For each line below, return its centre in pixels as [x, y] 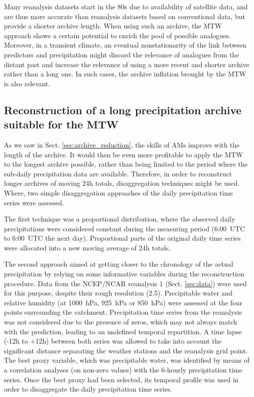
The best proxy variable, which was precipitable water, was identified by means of [127, 360]
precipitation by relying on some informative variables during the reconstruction [124, 274]
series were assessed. [34, 202]
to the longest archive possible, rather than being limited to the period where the [126, 164]
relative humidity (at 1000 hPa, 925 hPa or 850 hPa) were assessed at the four [123, 302]
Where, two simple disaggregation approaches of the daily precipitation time [118, 192]
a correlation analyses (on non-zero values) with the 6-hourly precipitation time [123, 370]
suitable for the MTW [61, 124]
